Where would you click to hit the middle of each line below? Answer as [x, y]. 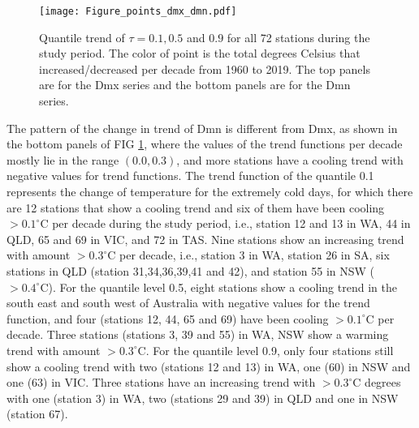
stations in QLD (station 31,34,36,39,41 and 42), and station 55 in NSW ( [191, 270]
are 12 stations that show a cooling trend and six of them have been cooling [196, 207]
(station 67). [37, 414]
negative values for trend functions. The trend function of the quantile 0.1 [190, 175]
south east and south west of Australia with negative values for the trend [188, 303]
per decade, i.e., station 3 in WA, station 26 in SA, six [255, 255]
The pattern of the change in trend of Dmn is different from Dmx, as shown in [202, 128]
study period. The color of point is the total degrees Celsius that [200, 53]
